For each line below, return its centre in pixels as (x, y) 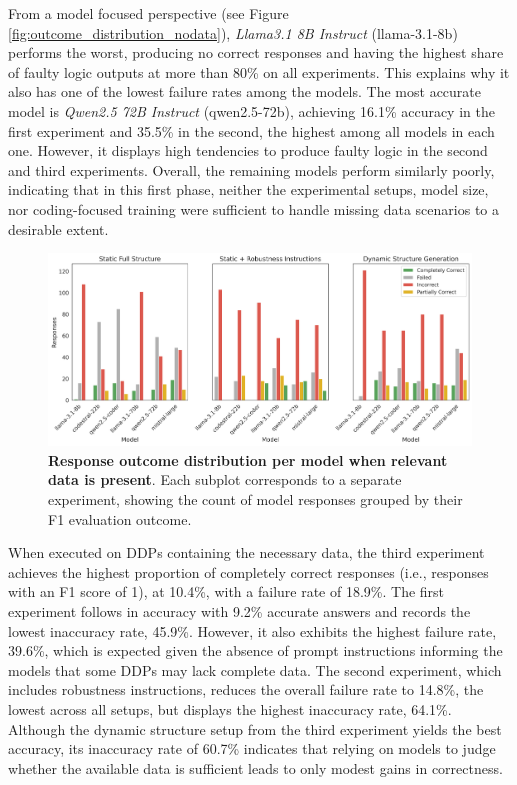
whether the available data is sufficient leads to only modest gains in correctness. (255, 767)
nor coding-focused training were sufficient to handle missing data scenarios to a (253, 208)
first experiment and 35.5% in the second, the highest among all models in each (251, 130)
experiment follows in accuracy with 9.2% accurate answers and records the (239, 611)
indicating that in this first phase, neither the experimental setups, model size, (248, 189)
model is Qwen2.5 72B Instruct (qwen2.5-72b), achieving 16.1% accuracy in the (251, 110)
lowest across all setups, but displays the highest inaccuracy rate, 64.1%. (230, 708)
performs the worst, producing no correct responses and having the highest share (256, 52)
